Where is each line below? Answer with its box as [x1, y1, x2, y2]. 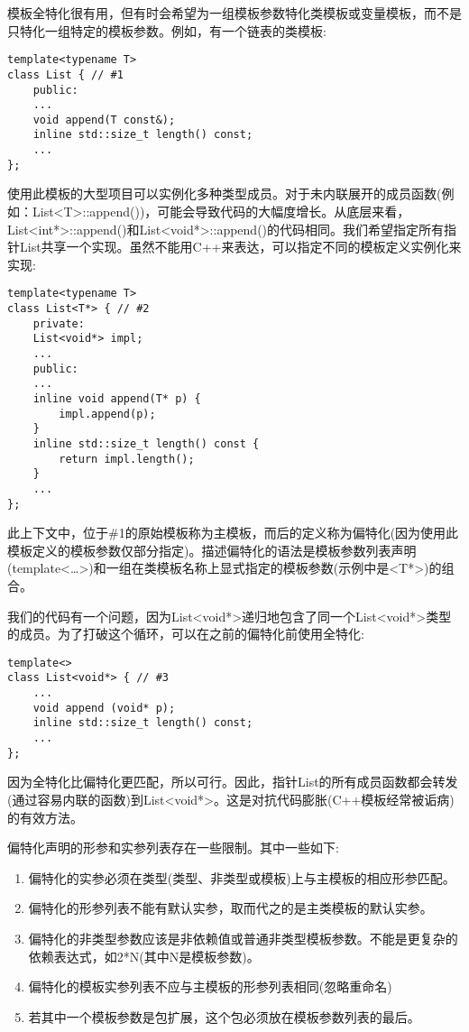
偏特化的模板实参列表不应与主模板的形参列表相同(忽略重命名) [28, 977, 392, 996]
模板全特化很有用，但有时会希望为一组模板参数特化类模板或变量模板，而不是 [7, 4, 462, 22]
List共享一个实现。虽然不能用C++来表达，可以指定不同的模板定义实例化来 [19, 237, 462, 256]
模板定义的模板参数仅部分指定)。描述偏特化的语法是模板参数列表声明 [7, 540, 417, 559]
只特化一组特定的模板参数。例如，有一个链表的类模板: [7, 21, 326, 40]
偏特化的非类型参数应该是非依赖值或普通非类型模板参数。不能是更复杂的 [28, 928, 458, 947]
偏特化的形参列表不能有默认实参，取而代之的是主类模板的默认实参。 [28, 898, 433, 917]
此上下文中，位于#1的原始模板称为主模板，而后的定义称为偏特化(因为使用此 [7, 523, 459, 542]
